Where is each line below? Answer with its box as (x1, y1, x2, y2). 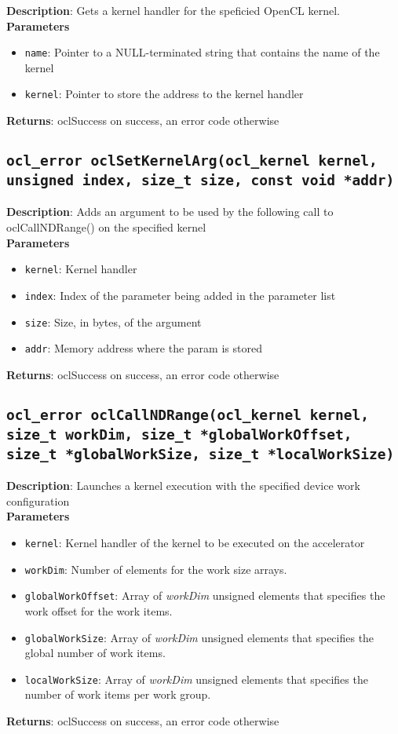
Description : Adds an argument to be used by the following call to (6, 203, 334, 220)
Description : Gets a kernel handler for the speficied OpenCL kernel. (6, 2, 341, 18)
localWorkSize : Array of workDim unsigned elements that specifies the (24, 670, 368, 687)
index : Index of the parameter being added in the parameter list (24, 287, 336, 303)
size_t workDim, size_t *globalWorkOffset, (6, 425, 352, 443)
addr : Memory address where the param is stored (24, 340, 262, 356)
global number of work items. (24, 645, 166, 661)
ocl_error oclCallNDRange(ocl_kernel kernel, (6, 406, 369, 423)
